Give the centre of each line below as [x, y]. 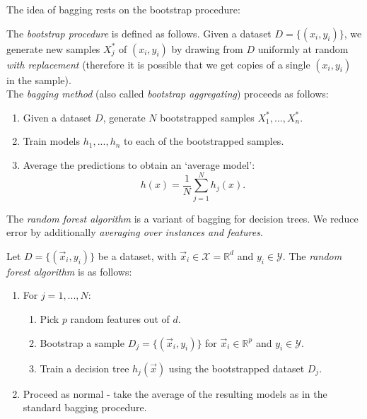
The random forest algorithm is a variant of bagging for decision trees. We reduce [182, 218]
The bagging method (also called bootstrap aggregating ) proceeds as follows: [168, 94]
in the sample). [39, 79]
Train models [52, 141]
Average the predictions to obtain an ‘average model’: [139, 164]
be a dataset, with [137, 255]
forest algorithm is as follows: [69, 271]
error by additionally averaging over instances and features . [135, 232]
